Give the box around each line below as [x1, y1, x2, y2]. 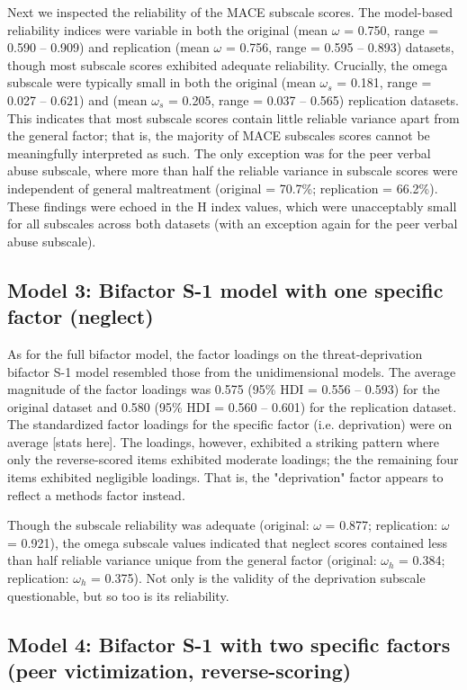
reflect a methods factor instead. [7, 485, 185, 504]
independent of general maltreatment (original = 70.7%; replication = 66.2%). [7, 178, 438, 197]
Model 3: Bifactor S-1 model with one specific [7, 275, 444, 303]
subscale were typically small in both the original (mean [7, 73, 316, 92]
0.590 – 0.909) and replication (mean [7, 38, 210, 57]
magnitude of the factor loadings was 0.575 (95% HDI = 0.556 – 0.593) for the [7, 380, 440, 399]
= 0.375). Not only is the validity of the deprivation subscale [90, 569, 426, 587]
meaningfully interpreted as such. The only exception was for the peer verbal [7, 143, 431, 162]
